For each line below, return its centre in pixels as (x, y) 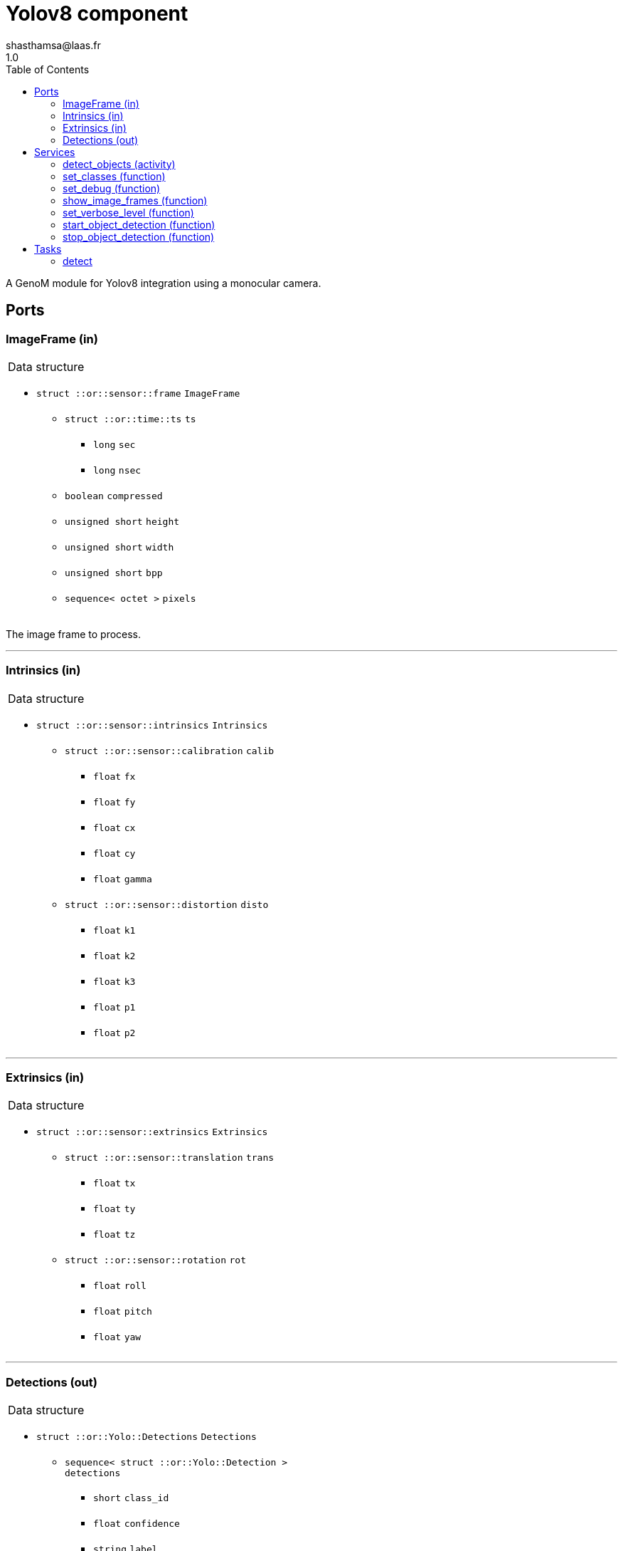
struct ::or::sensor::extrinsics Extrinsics (152, 1132)
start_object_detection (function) (139, 224)
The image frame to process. (74, 634)
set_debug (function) (112, 188)
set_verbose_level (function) (128, 212)
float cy (115, 853)
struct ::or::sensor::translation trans (170, 1158)
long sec (115, 444)
